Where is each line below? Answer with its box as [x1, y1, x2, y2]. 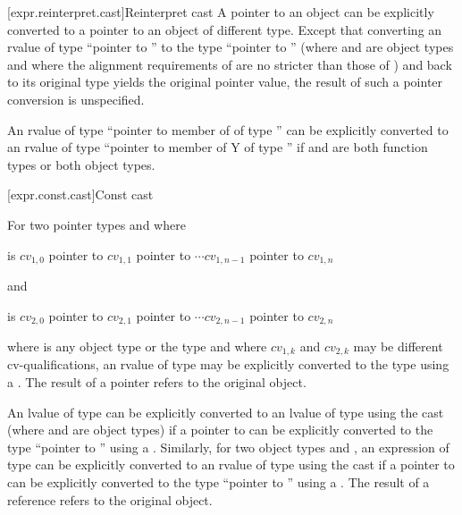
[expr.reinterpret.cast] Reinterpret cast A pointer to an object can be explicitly [7, 3, 434, 21]
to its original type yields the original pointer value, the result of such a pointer [7, 72, 443, 91]
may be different [353, 337, 443, 356]
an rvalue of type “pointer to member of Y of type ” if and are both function [7, 138, 428, 156]
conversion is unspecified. [7, 89, 145, 108]
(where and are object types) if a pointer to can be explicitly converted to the [7, 420, 433, 439]
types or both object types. [7, 155, 155, 173]
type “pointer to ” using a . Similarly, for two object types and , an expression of [7, 437, 449, 456]
